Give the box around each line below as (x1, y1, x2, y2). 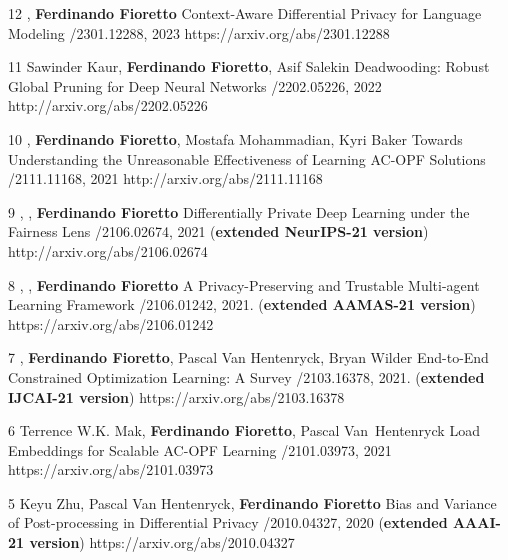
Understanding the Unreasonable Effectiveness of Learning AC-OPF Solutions (8, 148, 486, 169)
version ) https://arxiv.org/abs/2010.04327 (29, 532, 295, 553)
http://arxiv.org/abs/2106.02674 (8, 240, 208, 261)
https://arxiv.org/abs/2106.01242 (8, 313, 214, 334)
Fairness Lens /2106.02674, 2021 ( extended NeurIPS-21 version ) (8, 221, 429, 242)
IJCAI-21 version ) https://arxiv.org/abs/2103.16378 (8, 386, 345, 407)
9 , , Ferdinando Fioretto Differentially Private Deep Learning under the (8, 201, 470, 222)
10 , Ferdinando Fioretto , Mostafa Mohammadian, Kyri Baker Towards (8, 128, 463, 149)
